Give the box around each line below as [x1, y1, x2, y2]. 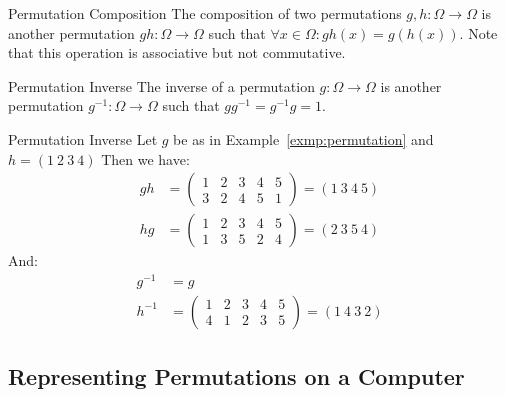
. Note [459, 22, 498, 43]
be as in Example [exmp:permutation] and [173, 128, 434, 149]
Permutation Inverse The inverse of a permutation [8, 75, 315, 96]
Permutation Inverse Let [8, 128, 158, 149]
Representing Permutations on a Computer [8, 361, 465, 392]
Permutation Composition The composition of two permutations [8, 3, 402, 23]
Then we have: [101, 148, 190, 169]
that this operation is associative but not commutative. [8, 42, 346, 63]
